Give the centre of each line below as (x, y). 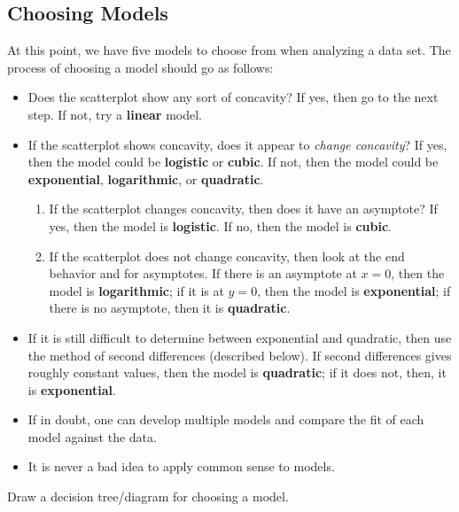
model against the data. (92, 436)
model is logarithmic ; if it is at (136, 290)
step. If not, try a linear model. (115, 114)
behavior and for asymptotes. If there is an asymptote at (203, 273)
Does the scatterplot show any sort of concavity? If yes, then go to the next (233, 97)
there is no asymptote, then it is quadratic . (170, 308)
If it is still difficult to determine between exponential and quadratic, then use (240, 337)
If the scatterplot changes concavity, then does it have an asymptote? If (243, 209)
